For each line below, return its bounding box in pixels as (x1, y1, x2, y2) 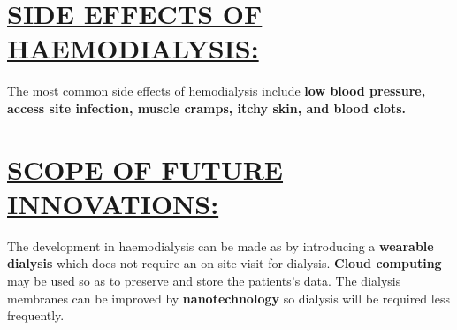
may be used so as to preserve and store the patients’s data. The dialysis (7, 272, 401, 289)
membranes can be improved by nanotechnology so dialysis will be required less (7, 288, 450, 307)
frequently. (7, 306, 65, 325)
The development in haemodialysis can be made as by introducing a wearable (7, 236, 434, 255)
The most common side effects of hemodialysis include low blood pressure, (7, 81, 426, 100)
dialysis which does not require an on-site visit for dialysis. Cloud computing (7, 254, 442, 272)
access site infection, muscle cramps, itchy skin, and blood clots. (7, 98, 407, 117)
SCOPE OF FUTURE (7, 150, 284, 187)
